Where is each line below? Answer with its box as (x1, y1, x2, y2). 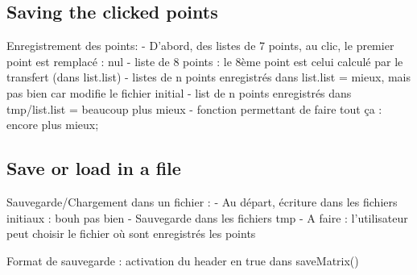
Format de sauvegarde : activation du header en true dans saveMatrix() (6, 252, 359, 269)
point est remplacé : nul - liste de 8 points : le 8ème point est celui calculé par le (6, 52, 403, 69)
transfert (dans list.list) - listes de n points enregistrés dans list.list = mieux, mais (6, 69, 411, 85)
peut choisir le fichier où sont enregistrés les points (6, 225, 256, 242)
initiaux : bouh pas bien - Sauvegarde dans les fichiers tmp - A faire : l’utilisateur (6, 209, 408, 226)
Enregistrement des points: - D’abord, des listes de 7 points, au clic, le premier (6, 37, 394, 54)
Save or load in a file (6, 156, 181, 181)
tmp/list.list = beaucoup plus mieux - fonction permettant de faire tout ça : (6, 100, 382, 117)
